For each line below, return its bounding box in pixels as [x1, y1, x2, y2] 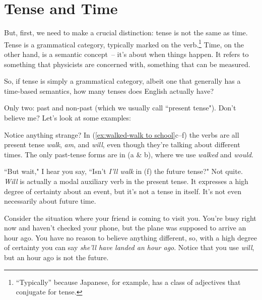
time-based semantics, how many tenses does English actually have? [4, 85, 214, 96]
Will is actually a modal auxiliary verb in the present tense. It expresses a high [4, 175, 248, 186]
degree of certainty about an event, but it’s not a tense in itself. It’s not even [4, 186, 241, 196]
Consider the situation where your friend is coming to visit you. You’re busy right [4, 212, 256, 223]
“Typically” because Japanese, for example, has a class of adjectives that [16, 276, 241, 287]
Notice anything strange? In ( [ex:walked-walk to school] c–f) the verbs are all [4, 129, 239, 140]
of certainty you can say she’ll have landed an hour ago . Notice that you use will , [4, 242, 254, 253]
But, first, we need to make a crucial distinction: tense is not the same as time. [4, 27, 248, 38]
